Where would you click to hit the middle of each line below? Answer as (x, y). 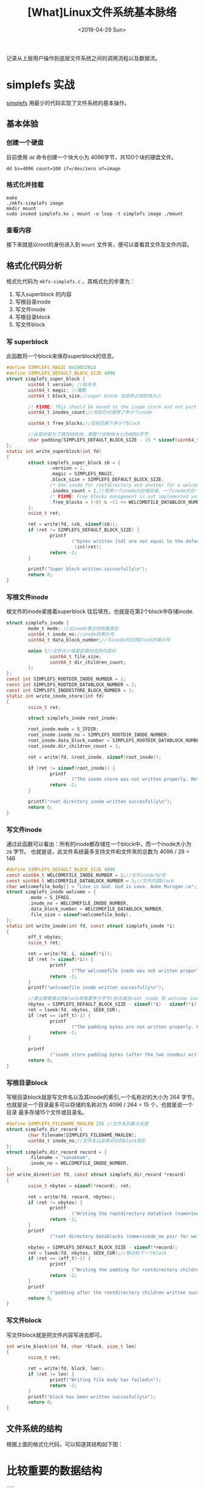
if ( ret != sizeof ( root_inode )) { (72, 768)
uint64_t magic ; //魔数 (57, 390)
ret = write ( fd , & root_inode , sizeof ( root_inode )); (95, 757)
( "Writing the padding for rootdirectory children (137, 1270)
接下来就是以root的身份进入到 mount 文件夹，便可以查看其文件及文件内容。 (100, 245)
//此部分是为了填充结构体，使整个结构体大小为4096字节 (88, 435)
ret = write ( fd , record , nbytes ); (72, 1197)
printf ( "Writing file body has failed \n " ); (106, 1380)
